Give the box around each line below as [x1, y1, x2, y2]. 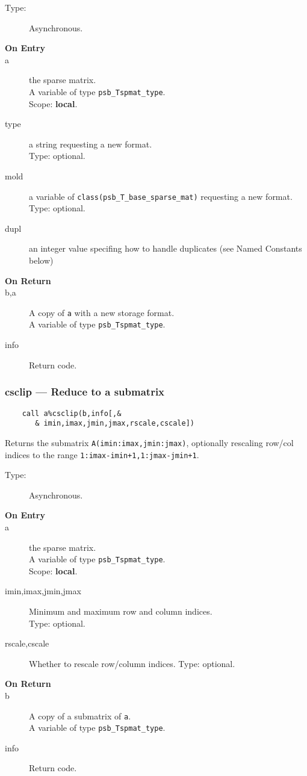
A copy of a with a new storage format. [29, 306, 175, 318]
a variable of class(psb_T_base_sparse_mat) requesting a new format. [29, 190, 293, 202]
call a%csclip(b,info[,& [22, 409, 122, 418]
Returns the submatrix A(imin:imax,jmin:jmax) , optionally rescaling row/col [5, 436, 294, 449]
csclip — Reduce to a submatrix [5, 384, 165, 399]
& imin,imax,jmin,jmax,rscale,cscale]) [35, 419, 194, 428]
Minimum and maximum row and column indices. [29, 604, 212, 617]
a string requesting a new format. [29, 137, 152, 150]
